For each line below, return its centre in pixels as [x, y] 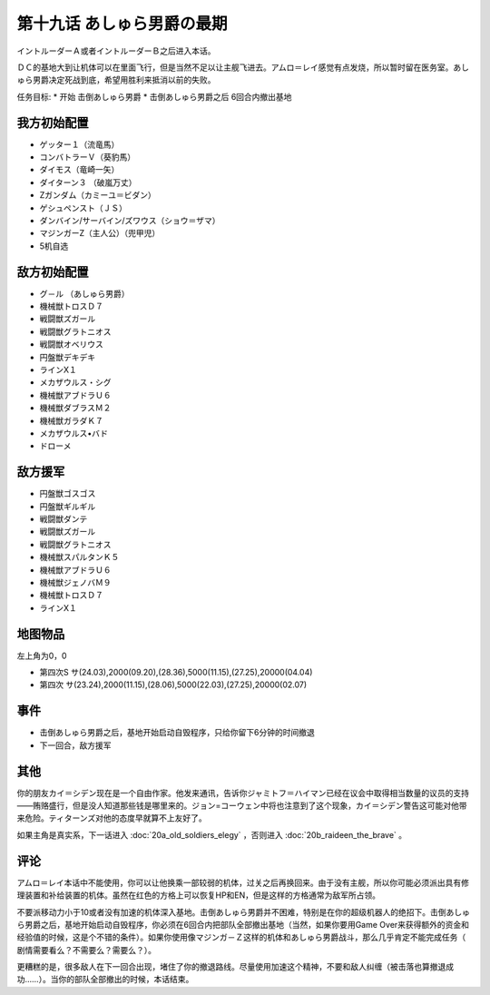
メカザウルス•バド [74, 433]
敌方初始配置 [53, 272]
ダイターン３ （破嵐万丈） [88, 182]
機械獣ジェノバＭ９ [75, 582]
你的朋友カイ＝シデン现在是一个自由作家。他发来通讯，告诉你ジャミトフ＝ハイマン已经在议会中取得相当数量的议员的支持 [243, 793]
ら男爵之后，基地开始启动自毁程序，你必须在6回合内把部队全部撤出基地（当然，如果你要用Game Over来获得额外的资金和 [243, 924]
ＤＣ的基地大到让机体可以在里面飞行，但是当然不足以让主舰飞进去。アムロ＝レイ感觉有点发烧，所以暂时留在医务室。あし [243, 67]
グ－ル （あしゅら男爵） [84, 293]
